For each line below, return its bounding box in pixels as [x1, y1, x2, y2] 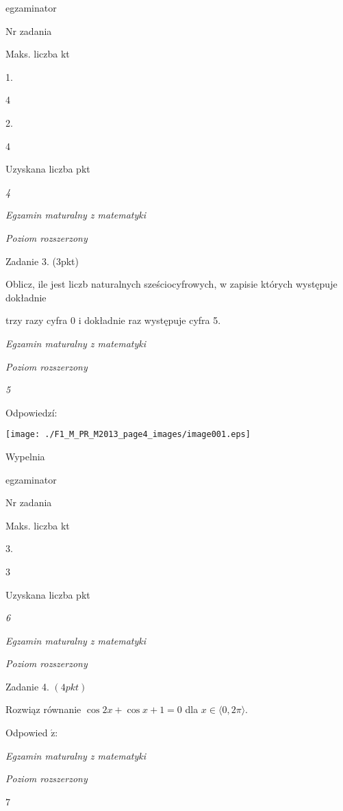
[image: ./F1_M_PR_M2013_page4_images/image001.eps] [5, 429, 251, 440]
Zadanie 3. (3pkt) [5, 253, 79, 268]
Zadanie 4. [5, 679, 49, 693]
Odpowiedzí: [5, 405, 58, 419]
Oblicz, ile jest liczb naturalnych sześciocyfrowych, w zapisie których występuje [5, 277, 338, 291]
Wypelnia [5, 449, 45, 463]
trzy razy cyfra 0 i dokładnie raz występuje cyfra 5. [5, 313, 221, 327]
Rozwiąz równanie [5, 702, 81, 716]
